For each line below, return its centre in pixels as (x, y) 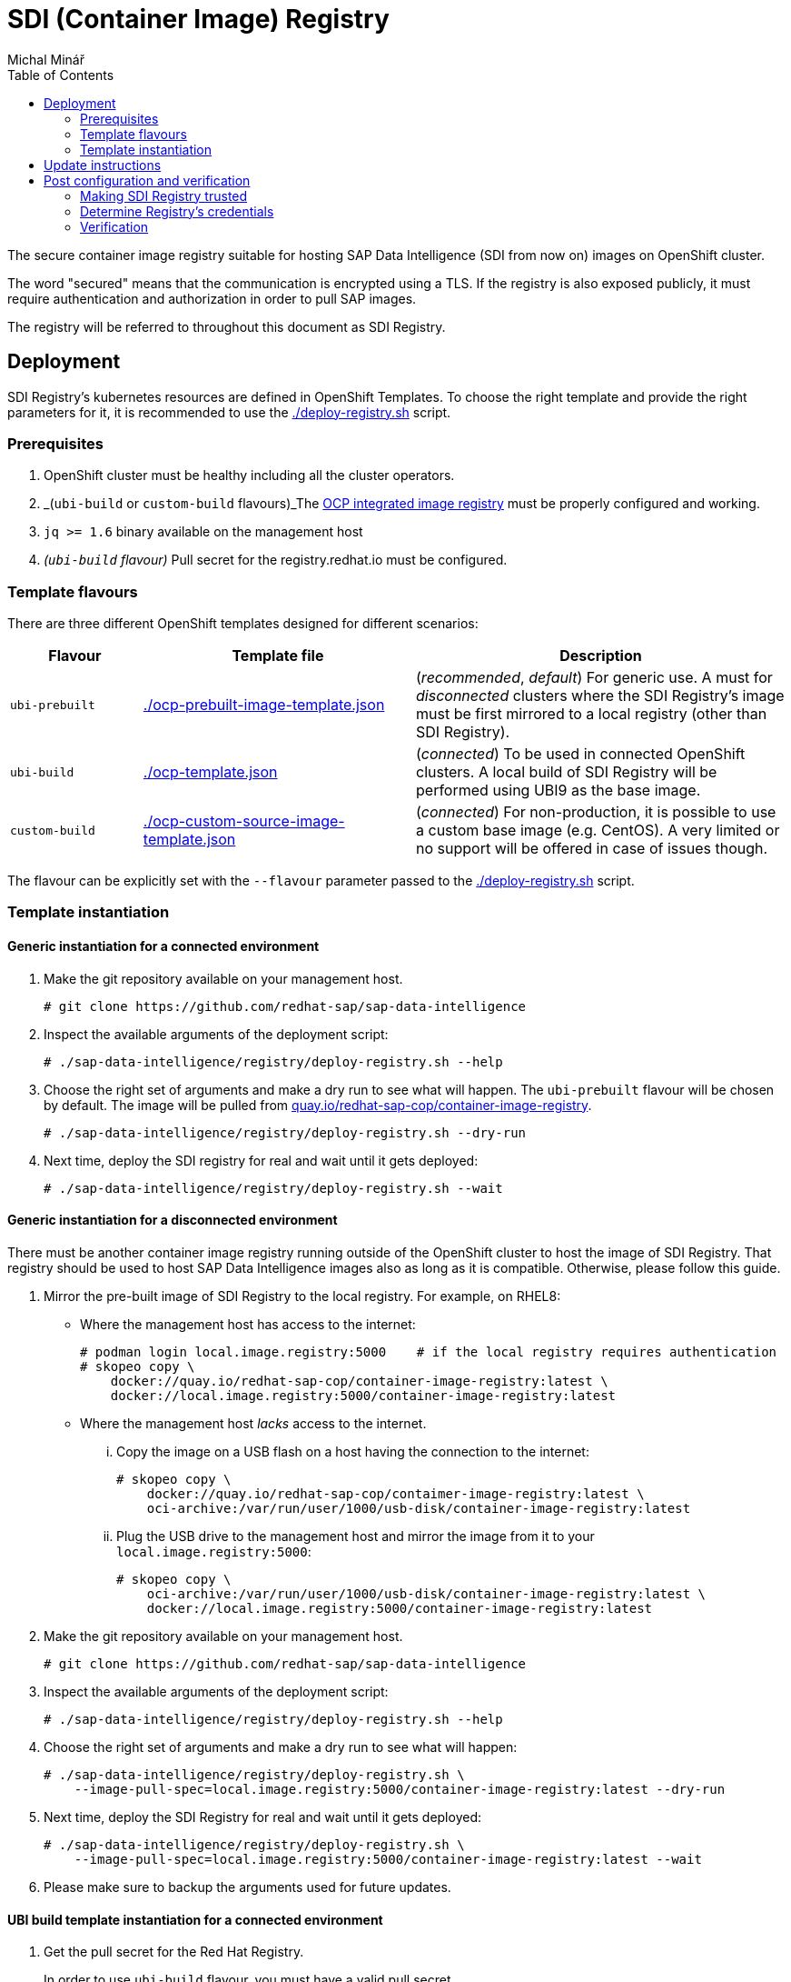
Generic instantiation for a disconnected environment (173, 1220)
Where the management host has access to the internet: (248, 1324)
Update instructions (103, 165)
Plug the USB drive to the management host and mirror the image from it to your (356, 1536)
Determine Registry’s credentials (177, 211)
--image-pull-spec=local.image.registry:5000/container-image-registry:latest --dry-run (400, 1789)
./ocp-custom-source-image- (244, 821)
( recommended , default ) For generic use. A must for (594, 678)
